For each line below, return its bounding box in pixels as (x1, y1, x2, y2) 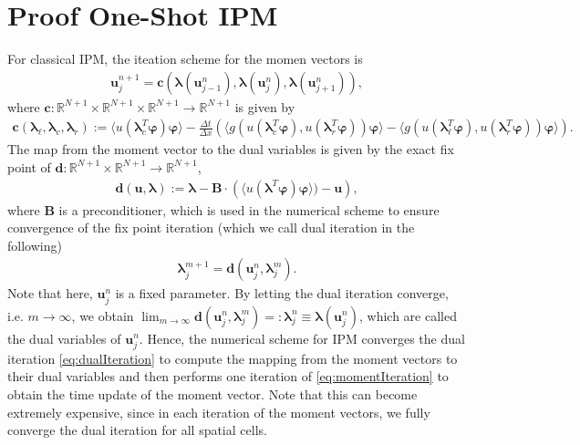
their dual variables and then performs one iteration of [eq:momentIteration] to (7, 367, 449, 386)
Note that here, (7, 284, 93, 303)
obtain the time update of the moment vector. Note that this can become (7, 384, 418, 403)
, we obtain (71, 305, 134, 325)
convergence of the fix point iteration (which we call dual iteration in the (7, 218, 415, 237)
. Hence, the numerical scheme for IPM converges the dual (139, 328, 465, 347)
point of (7, 157, 51, 176)
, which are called (358, 305, 457, 325)
